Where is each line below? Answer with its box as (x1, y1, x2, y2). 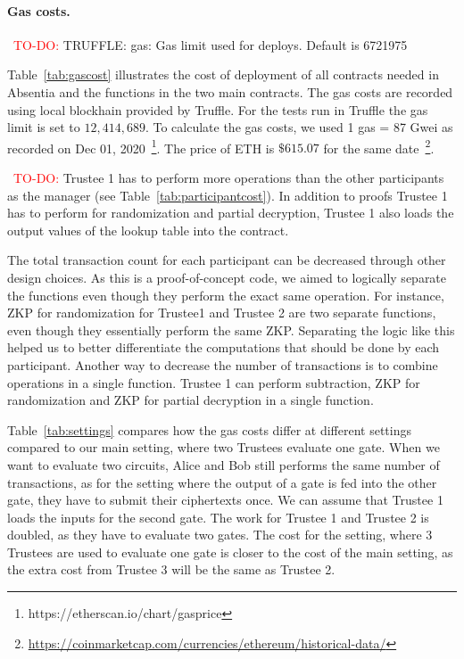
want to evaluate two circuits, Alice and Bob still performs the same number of (7, 455, 440, 474)
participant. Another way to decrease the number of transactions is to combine (7, 355, 438, 374)
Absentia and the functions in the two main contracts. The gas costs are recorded (7, 82, 453, 101)
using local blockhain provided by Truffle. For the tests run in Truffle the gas (7, 100, 428, 119)
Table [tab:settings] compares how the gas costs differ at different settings (7, 420, 411, 439)
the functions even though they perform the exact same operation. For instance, (7, 285, 444, 304)
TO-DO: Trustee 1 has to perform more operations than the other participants (13, 169, 444, 187)
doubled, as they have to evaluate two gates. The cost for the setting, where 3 (7, 525, 433, 544)
